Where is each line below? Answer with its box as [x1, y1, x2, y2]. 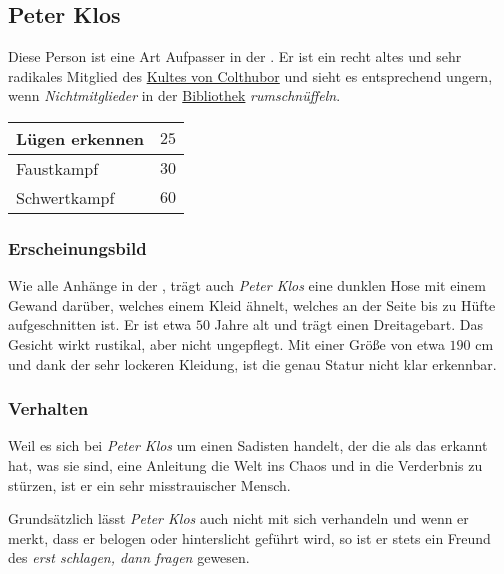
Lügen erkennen [16, 126, 145, 150]
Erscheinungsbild [8, 235, 147, 260]
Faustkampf [16, 156, 99, 180]
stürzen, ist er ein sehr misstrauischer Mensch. [8, 474, 291, 495]
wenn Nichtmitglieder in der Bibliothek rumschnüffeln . [8, 85, 341, 106]
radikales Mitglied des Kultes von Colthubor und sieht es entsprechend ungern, [8, 65, 493, 86]
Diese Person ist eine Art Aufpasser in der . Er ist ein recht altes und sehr [8, 46, 462, 67]
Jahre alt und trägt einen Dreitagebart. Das [214, 314, 483, 335]
